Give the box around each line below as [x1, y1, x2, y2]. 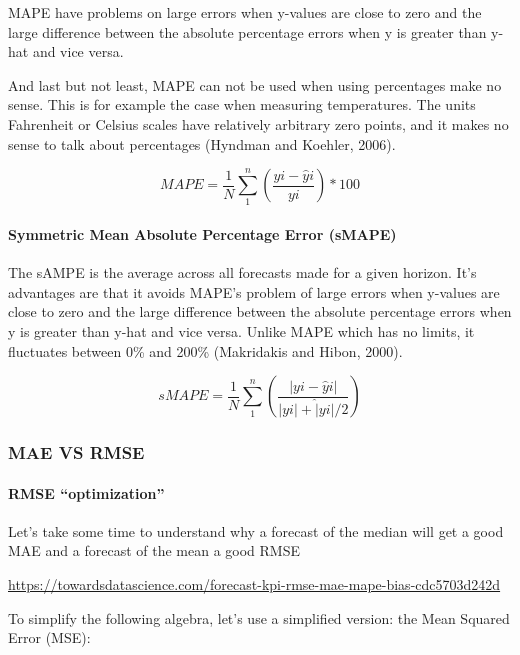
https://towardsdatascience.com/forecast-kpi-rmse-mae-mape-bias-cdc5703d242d [8, 574, 501, 595]
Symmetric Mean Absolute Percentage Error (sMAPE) [8, 224, 397, 245]
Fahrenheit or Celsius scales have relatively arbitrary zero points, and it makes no [8, 113, 509, 134]
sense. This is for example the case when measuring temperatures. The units [8, 94, 476, 115]
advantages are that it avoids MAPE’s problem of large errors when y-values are [8, 281, 500, 302]
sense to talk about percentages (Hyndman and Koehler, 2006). [8, 133, 396, 154]
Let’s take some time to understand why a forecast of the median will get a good [8, 520, 504, 541]
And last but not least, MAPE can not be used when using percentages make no [8, 74, 502, 95]
